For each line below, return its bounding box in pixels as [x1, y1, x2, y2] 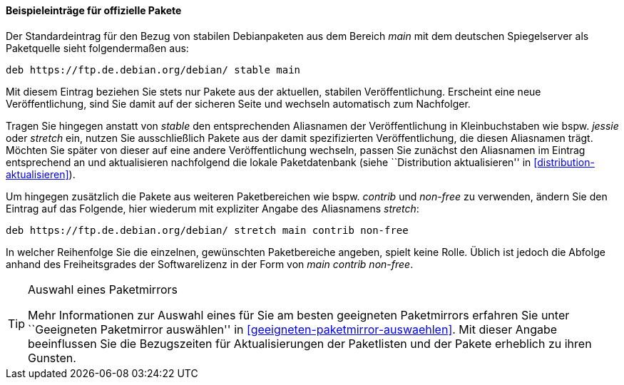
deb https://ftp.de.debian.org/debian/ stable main [6, 63, 301, 76]
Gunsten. [28, 350, 76, 365]
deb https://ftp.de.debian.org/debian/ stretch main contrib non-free [6, 224, 409, 236]
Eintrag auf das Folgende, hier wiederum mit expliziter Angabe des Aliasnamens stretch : [6, 202, 419, 215]
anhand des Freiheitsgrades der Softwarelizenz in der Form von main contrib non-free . [6, 257, 414, 270]
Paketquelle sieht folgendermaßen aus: [6, 41, 189, 54]
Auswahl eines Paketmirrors [28, 282, 178, 297]
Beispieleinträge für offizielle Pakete [6, 4, 182, 16]
